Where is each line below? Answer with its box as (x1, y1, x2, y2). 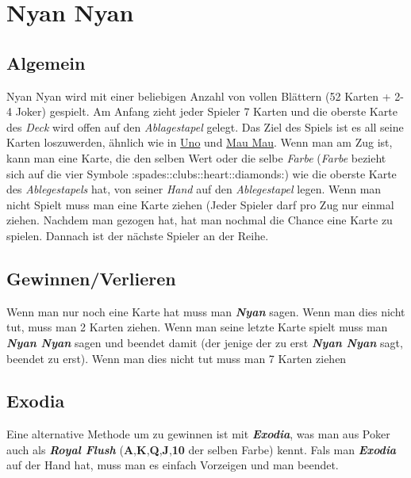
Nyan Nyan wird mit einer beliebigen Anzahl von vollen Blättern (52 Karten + (6, 87, 391, 104)
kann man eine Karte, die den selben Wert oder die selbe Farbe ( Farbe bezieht (6, 149, 386, 166)
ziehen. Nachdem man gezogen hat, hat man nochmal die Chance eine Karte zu (6, 212, 393, 228)
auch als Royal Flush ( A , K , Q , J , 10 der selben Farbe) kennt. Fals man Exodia (6, 441, 397, 457)
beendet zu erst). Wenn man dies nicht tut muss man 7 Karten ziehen (6, 350, 347, 366)
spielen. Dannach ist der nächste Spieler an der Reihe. (6, 227, 269, 243)
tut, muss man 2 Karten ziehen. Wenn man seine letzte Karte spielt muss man (6, 319, 388, 335)
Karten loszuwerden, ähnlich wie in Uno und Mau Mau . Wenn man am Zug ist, (6, 134, 393, 151)
